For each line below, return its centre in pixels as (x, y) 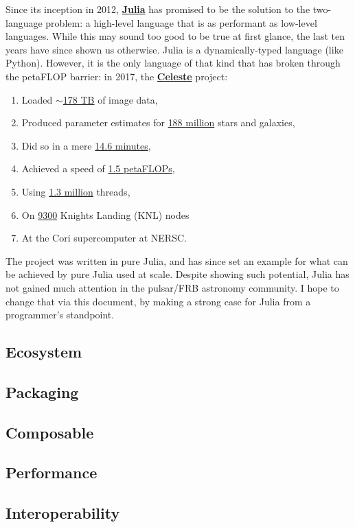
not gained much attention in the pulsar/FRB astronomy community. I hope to (172, 287)
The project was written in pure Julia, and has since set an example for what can (177, 260)
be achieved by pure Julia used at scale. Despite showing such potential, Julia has (177, 274)
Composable (50, 432)
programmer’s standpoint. (60, 315)
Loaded (37, 99)
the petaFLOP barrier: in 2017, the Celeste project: (117, 76)
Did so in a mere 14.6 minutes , (86, 145)
